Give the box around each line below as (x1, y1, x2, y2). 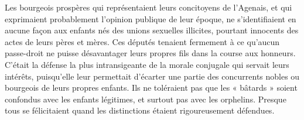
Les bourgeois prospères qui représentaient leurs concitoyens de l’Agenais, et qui (5, 1, 292, 13)
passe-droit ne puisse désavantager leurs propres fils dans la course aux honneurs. (5, 47, 296, 59)
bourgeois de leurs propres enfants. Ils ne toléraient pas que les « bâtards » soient (5, 81, 298, 94)
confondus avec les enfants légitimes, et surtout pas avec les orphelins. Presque (5, 92, 286, 105)
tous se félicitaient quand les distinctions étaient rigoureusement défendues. (5, 104, 275, 116)
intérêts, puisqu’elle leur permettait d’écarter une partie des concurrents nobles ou (5, 70, 300, 82)
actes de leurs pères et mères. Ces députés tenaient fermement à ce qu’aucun (5, 35, 280, 47)
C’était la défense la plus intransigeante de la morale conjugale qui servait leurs (5, 58, 289, 70)
